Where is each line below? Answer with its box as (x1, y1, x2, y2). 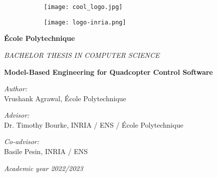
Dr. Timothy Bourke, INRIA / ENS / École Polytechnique (4, 119, 184, 130)
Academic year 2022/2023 (4, 163, 83, 173)
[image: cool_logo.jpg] (44, 3, 123, 10)
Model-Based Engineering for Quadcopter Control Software (4, 66, 213, 77)
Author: (4, 83, 27, 94)
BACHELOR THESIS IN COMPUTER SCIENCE (4, 49, 160, 60)
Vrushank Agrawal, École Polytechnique (4, 93, 126, 103)
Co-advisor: (4, 136, 39, 147)
